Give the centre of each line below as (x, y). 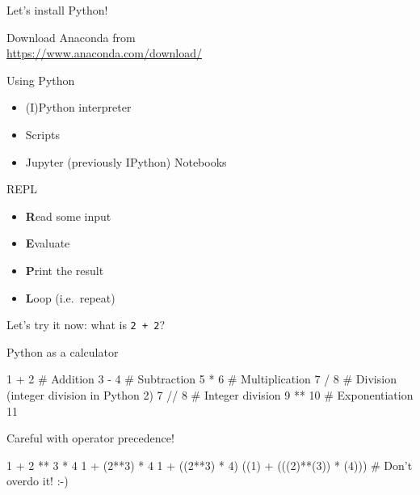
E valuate (48, 243)
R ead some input (68, 216)
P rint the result (65, 270)
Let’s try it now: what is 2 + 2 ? (86, 325)
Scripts (42, 134)
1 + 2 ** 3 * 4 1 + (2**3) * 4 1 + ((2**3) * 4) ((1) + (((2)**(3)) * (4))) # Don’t (210, 465)
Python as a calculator (63, 351)
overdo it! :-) (38, 481)
